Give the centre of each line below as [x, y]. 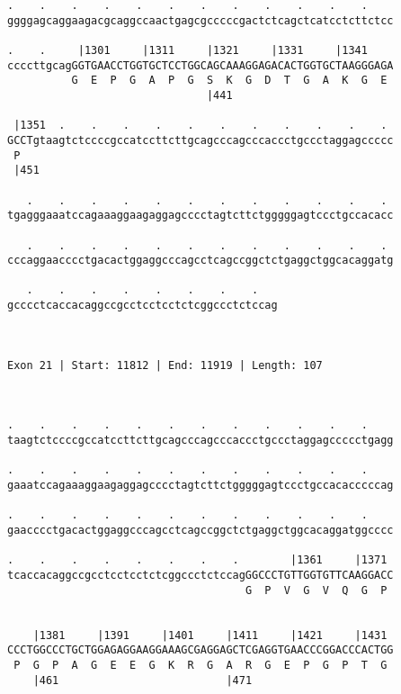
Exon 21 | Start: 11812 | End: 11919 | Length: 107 [165, 365]
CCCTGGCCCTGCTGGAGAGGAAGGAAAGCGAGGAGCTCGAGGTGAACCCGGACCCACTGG [200, 650]
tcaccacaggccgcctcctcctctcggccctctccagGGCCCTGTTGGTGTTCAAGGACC [200, 575]
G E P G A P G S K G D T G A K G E [229, 81]
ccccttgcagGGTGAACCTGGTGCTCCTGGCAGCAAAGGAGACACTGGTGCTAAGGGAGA [200, 65]
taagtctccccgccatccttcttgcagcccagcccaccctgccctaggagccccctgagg [200, 441]
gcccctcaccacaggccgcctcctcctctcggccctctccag [143, 306]
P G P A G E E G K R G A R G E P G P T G [200, 665]
